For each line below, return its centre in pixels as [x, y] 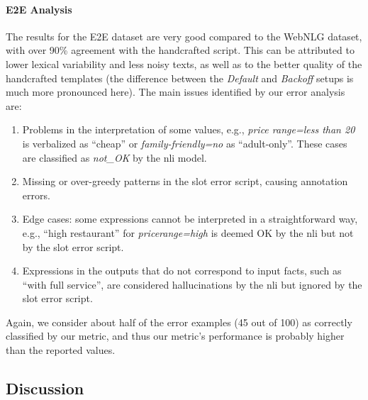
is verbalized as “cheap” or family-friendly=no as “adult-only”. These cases [185, 143]
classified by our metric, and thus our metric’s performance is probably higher [175, 336]
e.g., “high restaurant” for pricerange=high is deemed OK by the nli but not [188, 232]
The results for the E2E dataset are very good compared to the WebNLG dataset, [184, 36]
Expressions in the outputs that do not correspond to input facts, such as [182, 271]
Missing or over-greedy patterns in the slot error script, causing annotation [185, 181]
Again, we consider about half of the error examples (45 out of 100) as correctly [179, 322]
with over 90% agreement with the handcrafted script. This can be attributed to [180, 50]
